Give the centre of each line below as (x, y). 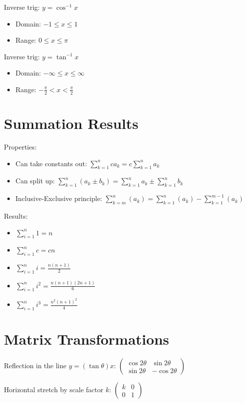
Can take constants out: (51, 163)
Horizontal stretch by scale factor (54, 390)
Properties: (20, 146)
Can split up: (35, 181)
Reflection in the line (35, 365)
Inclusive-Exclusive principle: (59, 198)
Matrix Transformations (87, 339)
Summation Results (71, 123)
